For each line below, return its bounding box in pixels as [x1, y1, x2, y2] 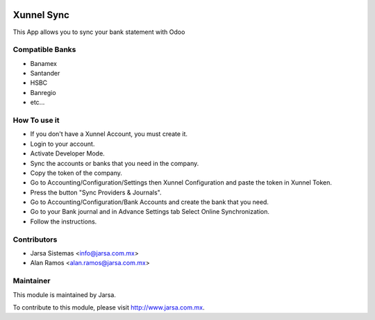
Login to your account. [30, 140, 95, 148]
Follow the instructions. [30, 217, 97, 226]
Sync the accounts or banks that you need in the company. [30, 159, 199, 167]
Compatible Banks [12, 45, 76, 55]
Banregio [30, 88, 56, 96]
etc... [30, 98, 45, 107]
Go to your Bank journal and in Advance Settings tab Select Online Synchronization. [30, 208, 270, 216]
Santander [30, 69, 60, 78]
